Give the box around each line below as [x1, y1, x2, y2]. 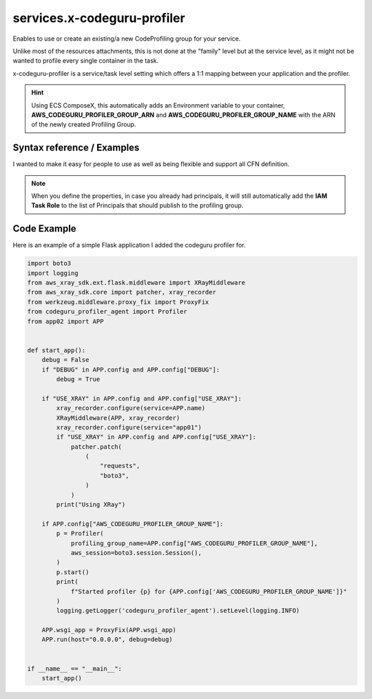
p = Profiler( [56, 529, 104, 538]
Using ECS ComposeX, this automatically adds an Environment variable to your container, [31, 101, 285, 110]
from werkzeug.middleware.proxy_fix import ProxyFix [27, 298, 209, 306]
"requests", [100, 462, 141, 470]
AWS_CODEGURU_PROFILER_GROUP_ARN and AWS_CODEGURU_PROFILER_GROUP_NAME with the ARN [31, 110, 335, 119]
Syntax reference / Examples [12, 142, 140, 154]
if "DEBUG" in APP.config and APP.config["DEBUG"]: [41, 365, 220, 374]
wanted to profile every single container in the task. [12, 57, 158, 65]
